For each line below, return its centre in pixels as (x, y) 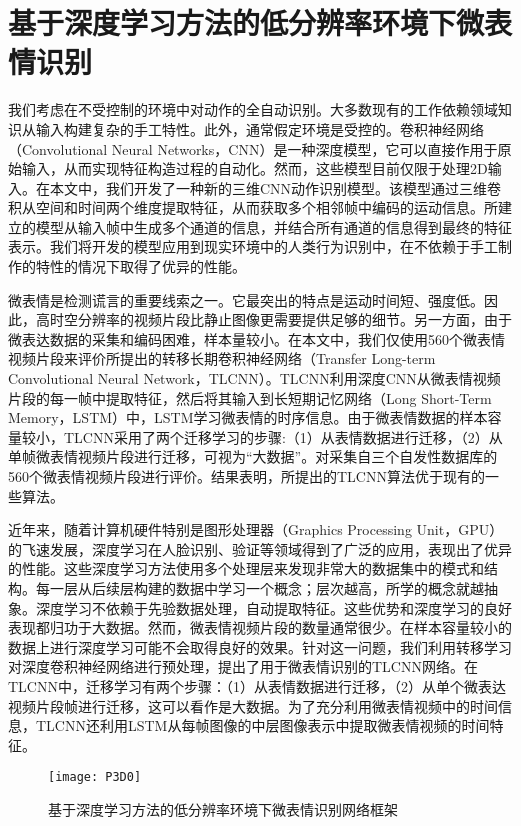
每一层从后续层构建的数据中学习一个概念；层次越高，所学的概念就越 (259, 587)
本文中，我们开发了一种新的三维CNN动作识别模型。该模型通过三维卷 (275, 187)
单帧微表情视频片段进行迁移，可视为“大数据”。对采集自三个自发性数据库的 (253, 456)
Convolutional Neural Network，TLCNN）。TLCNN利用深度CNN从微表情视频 (254, 378)
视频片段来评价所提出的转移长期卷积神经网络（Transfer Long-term (222, 358)
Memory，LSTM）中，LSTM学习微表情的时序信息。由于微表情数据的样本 (248, 417)
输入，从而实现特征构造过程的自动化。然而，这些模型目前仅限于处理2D (254, 168)
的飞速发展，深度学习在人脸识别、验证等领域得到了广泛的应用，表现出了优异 (260, 548)
